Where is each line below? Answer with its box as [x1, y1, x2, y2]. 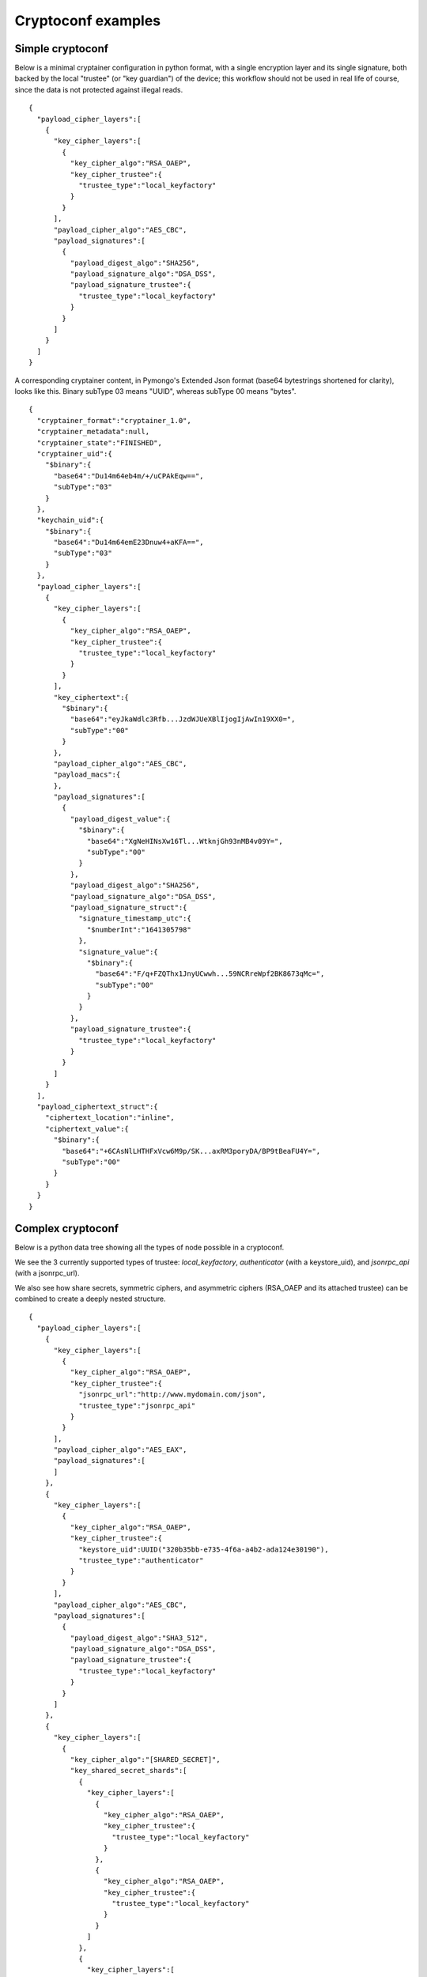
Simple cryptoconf [14, 42, 109, 55]
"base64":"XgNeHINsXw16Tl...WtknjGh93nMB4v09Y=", [87, 837, 284, 845]
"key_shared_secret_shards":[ [70, 1766, 187, 1775]
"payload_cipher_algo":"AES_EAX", [53, 1446, 187, 1454]
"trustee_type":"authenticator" [78, 1556, 205, 1565]
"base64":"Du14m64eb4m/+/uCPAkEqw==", [53, 471, 205, 480]
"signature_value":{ [78, 947, 158, 956]
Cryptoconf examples [14, 12, 161, 29]
